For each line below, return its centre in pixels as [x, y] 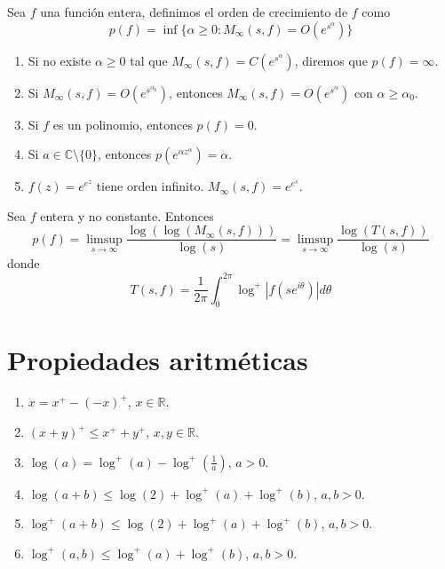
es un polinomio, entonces [123, 124]
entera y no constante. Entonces [127, 215]
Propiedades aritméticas [158, 359]
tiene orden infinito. [150, 186]
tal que [149, 60]
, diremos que [331, 60]
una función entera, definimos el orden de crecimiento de [194, 12]
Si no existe [60, 60]
